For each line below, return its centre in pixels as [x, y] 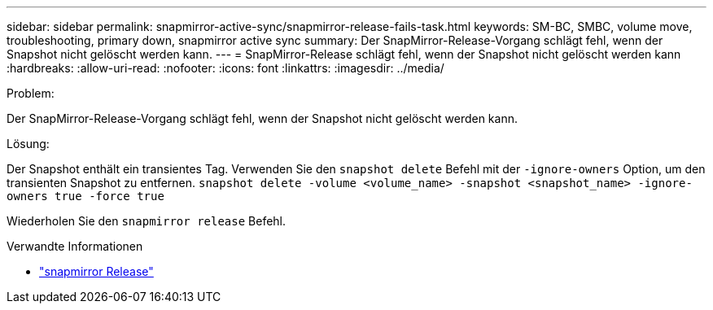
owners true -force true [85, 196]
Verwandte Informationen [75, 246]
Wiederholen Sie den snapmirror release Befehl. [147, 221]
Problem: [31, 93]
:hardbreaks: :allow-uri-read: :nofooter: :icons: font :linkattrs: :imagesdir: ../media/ [225, 68]
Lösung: [28, 144]
